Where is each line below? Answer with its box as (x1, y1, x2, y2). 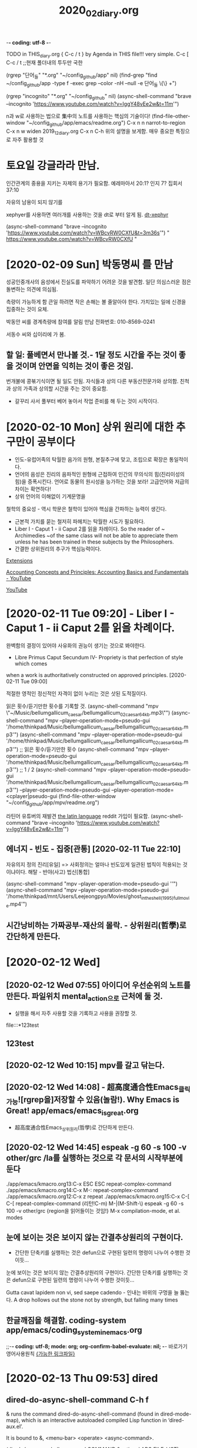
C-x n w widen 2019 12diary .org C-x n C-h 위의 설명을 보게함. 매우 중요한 (6, 128, 175, 136)
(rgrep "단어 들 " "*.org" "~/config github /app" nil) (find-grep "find (6, 71, 158, 80)
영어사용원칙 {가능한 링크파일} (6, 1351, 75, 1358)
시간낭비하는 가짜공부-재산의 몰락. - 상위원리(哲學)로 (6, 920, 187, 930)
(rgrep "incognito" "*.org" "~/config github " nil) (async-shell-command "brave (6, 93, 192, 101)
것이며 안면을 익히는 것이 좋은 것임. (15, 361, 133, 371)
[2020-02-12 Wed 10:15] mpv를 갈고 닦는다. (6, 1060, 165, 1070)
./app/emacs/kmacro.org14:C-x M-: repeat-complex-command (6, 1186, 159, 1193)
